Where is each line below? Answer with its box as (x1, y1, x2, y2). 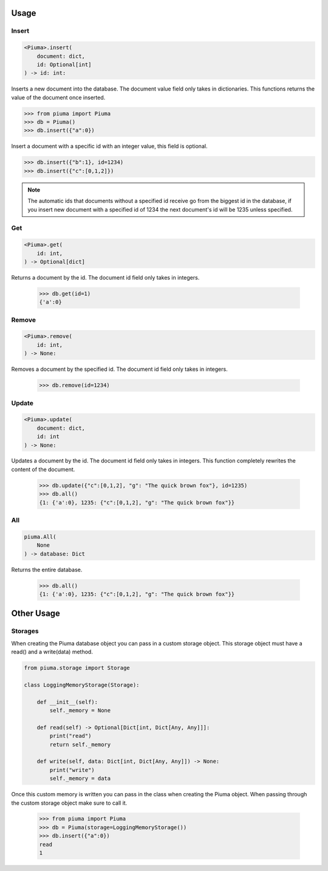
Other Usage (11, 608, 61, 619)
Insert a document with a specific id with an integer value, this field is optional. (11, 143, 208, 150)
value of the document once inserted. (11, 94, 106, 101)
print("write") (49, 766, 95, 773)
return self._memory (49, 741, 111, 748)
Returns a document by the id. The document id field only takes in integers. (11, 274, 200, 281)
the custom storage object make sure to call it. (11, 799, 128, 807)
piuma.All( (24, 533, 56, 540)
